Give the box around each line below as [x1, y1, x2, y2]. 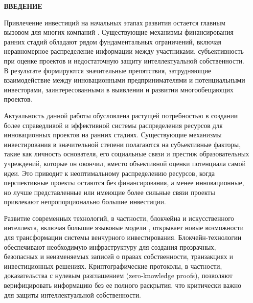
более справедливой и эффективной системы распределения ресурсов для [4, 120, 223, 130]
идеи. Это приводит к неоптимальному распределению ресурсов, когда [4, 168, 215, 178]
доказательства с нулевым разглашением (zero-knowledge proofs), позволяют [4, 270, 233, 281]
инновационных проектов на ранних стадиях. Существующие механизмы [4, 130, 222, 140]
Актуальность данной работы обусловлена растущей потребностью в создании [4, 110, 238, 120]
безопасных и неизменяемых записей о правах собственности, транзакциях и [4, 251, 233, 261]
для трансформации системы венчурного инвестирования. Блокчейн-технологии [4, 232, 242, 242]
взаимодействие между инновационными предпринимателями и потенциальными [4, 75, 245, 85]
